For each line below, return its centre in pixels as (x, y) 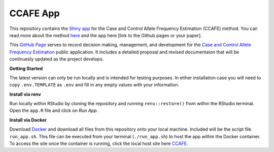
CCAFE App (35, 13)
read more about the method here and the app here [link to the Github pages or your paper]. (106, 35)
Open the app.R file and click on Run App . (54, 111)
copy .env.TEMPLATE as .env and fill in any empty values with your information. (94, 85)
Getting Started (26, 68)
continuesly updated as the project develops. (57, 59)
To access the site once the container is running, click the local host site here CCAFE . (99, 144)
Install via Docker (28, 120)
